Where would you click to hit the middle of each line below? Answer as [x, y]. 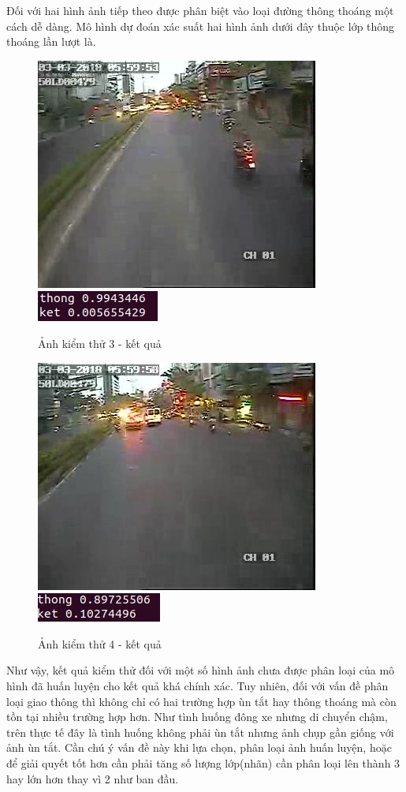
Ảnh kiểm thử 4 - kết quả [100, 643]
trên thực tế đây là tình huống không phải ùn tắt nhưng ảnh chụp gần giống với [200, 732]
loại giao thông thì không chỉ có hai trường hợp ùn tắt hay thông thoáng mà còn [201, 701]
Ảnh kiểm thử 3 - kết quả [100, 343]
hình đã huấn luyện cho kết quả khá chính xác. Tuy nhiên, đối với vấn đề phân [197, 685]
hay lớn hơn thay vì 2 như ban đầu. [93, 778]
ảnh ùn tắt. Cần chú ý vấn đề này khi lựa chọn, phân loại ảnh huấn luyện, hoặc [199, 747]
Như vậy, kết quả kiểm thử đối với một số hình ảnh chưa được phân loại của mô [201, 670]
